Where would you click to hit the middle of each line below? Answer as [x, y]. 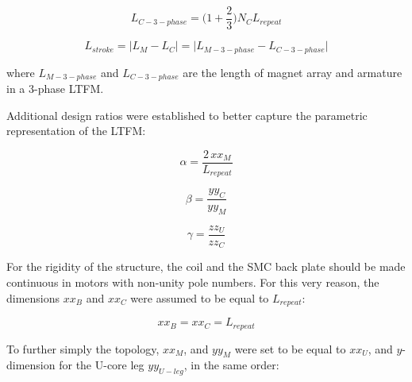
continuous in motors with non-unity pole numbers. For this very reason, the [193, 282]
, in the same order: [231, 365]
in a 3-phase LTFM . [55, 88]
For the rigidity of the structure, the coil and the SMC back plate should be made [206, 266]
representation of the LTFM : [76, 131]
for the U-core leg [102, 365]
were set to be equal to [290, 348]
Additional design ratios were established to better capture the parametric [187, 115]
